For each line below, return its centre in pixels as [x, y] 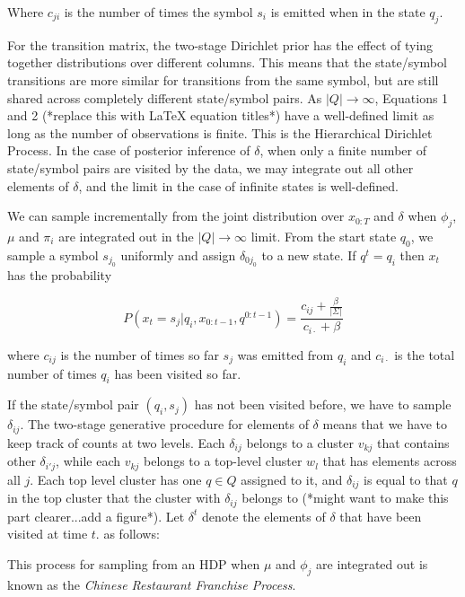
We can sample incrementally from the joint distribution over [176, 216]
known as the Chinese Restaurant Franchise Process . [152, 584]
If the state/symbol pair [73, 404]
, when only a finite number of [343, 150]
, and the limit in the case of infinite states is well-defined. [238, 185]
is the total [425, 354]
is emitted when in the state [348, 12]
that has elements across [390, 461]
